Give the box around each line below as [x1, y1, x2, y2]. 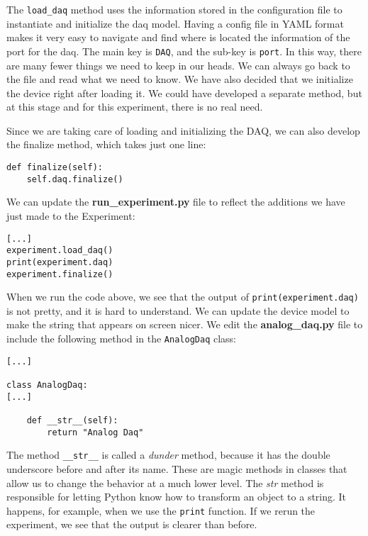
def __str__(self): [26, 415, 118, 425]
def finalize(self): [6, 162, 104, 173]
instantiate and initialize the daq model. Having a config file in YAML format [6, 16, 344, 30]
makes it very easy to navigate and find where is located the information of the [6, 30, 350, 45]
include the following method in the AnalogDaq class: [6, 331, 236, 346]
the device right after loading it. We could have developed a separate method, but [6, 85, 362, 100]
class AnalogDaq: [6, 380, 88, 390]
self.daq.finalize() [26, 174, 123, 184]
